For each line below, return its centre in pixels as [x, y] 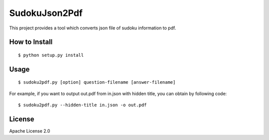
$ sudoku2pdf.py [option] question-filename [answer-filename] [97, 82]
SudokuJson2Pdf [46, 13]
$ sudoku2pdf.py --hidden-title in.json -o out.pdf [82, 105]
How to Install [31, 42]
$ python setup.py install [51, 55]
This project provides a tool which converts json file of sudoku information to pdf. [93, 28]
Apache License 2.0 [30, 131]
